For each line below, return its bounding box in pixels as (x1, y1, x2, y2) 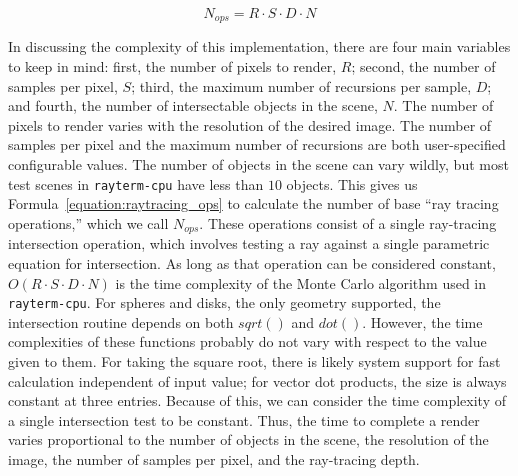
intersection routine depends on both (8, 311, 234, 332)
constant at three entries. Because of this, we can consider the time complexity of (8, 390, 507, 411)
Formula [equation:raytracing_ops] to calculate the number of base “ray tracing (8, 193, 499, 214)
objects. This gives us (286, 173, 418, 194)
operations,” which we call (8, 212, 169, 233)
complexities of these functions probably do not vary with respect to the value (8, 331, 487, 352)
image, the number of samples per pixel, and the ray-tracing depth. (8, 448, 420, 469)
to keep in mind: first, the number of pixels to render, (8, 56, 337, 77)
